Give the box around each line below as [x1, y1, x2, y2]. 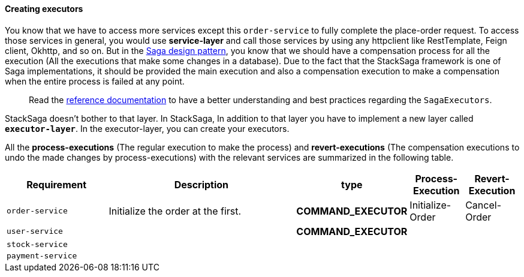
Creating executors [5, 4, 83, 14]
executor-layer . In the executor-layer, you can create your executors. [5, 123, 290, 134]
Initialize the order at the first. [109, 204, 242, 217]
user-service [7, 227, 63, 236]
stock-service [7, 239, 68, 249]
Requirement [26, 178, 87, 191]
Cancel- [465, 198, 501, 211]
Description [174, 178, 229, 191]
